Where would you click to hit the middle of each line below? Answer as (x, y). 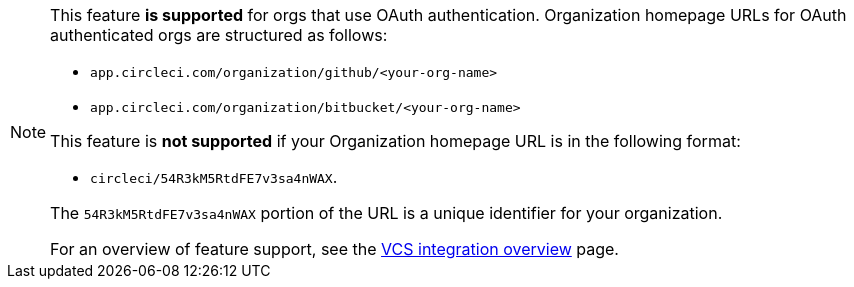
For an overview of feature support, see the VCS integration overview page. (334, 249)
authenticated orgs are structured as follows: (219, 35)
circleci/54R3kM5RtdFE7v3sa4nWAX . (214, 177)
